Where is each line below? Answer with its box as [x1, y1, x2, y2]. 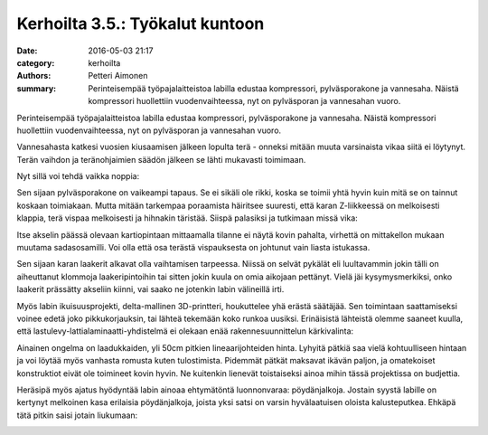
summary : [16, 82, 57, 94]
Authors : [16, 71, 52, 81]
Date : [16, 45, 38, 56]
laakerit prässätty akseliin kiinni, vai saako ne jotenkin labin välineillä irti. [16, 284, 285, 295]
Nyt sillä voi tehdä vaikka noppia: [16, 171, 140, 182]
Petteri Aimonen [88, 71, 148, 81]
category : [16, 57, 55, 68]
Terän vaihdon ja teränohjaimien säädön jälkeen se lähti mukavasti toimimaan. [16, 154, 306, 165]
